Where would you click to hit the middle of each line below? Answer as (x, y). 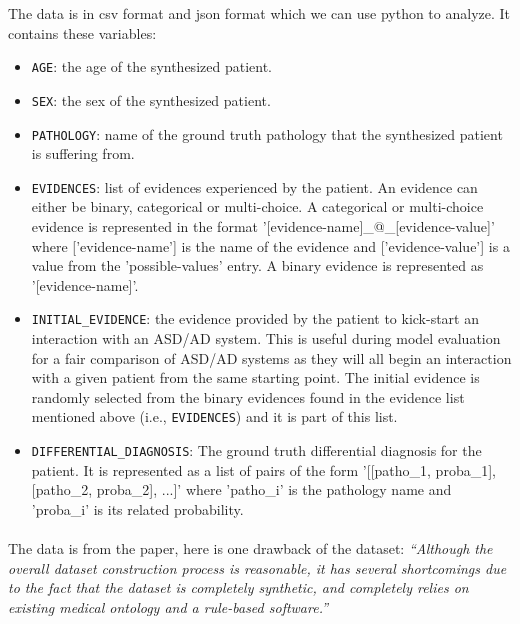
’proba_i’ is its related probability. (137, 508)
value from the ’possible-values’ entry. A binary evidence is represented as (257, 265)
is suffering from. (83, 153)
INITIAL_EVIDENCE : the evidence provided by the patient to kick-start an (255, 318)
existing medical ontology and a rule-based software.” (168, 606)
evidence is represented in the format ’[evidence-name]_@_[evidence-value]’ (263, 226)
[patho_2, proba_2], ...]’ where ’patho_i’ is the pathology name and (241, 489)
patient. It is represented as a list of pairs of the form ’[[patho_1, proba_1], (263, 469)
